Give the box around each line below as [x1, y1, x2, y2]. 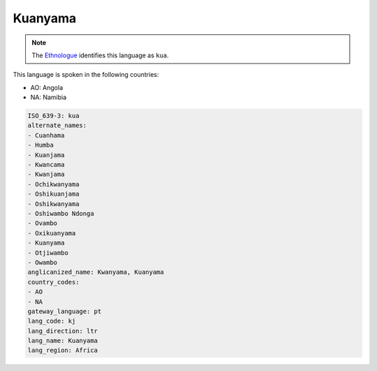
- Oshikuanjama [27, 190, 80, 198]
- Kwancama [27, 161, 65, 169]
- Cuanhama [27, 131, 65, 139]
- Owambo [27, 259, 58, 266]
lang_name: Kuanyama [27, 337, 98, 345]
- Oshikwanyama [27, 200, 80, 208]
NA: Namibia [30, 93, 67, 101]
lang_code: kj [27, 317, 76, 325]
